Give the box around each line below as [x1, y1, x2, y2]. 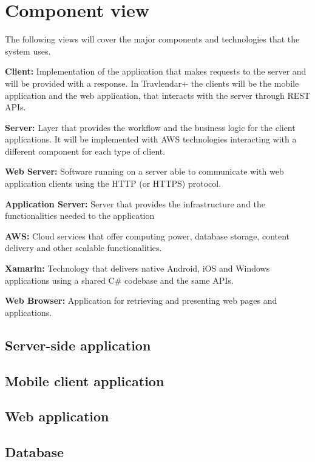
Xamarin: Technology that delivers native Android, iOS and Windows [5, 262, 270, 275]
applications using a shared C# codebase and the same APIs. [5, 273, 234, 286]
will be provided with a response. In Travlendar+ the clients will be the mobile [5, 76, 299, 89]
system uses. [5, 44, 51, 57]
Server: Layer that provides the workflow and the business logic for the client [5, 121, 296, 133]
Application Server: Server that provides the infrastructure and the [5, 197, 266, 210]
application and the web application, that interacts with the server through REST [5, 89, 311, 101]
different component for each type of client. [5, 144, 166, 157]
